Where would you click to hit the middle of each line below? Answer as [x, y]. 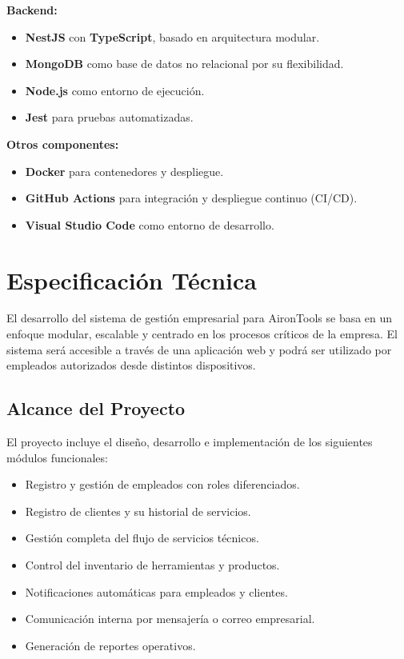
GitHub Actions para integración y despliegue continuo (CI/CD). [191, 198]
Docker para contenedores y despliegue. [124, 171]
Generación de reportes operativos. [110, 645]
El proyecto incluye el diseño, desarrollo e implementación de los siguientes [190, 442]
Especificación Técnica [132, 280]
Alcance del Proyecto [96, 408]
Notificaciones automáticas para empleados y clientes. [156, 591]
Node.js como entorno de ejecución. [115, 90]
